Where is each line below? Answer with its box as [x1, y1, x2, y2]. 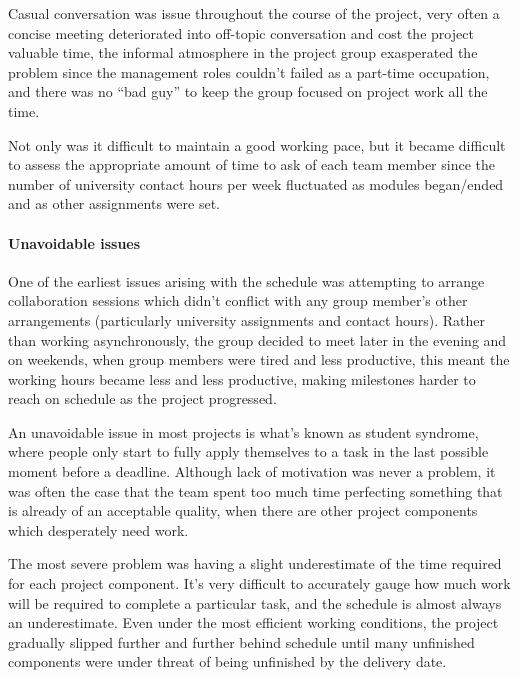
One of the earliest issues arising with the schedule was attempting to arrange [8, 270, 485, 291]
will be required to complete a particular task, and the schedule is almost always [8, 592, 502, 613]
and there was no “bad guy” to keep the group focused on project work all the [8, 81, 488, 102]
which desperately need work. [8, 519, 189, 540]
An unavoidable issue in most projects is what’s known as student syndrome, [8, 421, 479, 442]
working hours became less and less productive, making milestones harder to [8, 368, 476, 389]
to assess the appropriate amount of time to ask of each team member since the [8, 154, 495, 175]
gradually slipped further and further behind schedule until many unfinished [8, 631, 475, 652]
